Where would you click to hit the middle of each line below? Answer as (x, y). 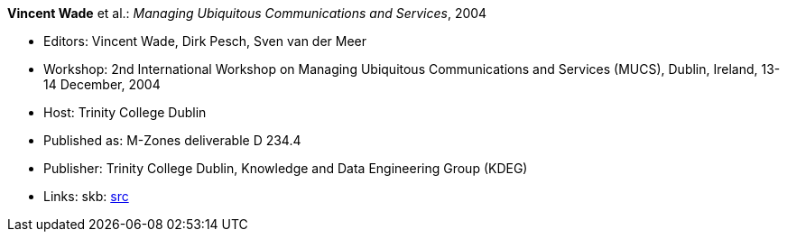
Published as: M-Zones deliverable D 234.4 (172, 140)
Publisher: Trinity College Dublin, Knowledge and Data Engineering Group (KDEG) (286, 168)
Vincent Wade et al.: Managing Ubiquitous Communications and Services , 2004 (247, 13)
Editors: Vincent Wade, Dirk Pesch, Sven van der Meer (205, 41)
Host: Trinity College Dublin (125, 112)
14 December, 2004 (102, 84)
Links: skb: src (86, 196)
